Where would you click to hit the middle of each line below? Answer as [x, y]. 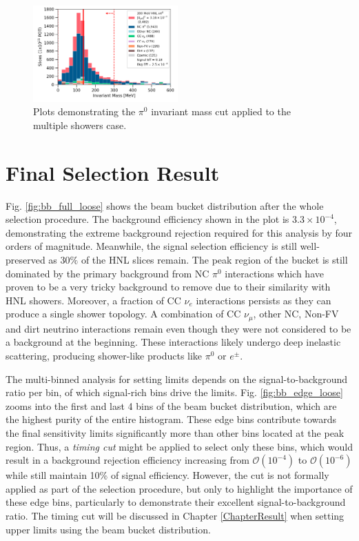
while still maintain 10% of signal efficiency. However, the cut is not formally [167, 475]
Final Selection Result [113, 172]
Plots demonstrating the [84, 111]
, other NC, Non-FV [296, 314]
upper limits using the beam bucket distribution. [108, 529]
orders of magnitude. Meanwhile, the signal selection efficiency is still [151, 246]
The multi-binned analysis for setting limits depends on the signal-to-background [177, 378]
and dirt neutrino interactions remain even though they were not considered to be [178, 328]
